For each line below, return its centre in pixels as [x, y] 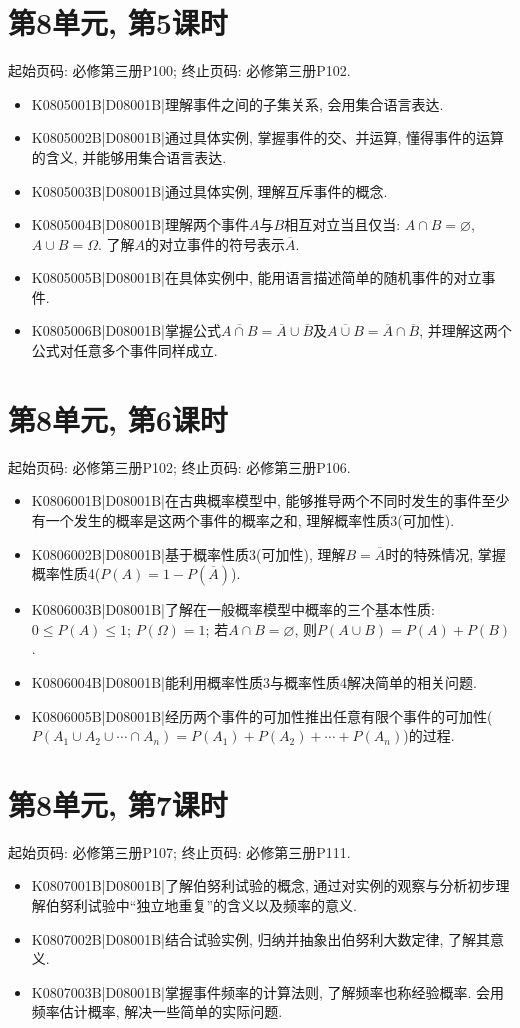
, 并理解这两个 [465, 330]
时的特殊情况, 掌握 [445, 553]
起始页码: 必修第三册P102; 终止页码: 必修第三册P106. [179, 466]
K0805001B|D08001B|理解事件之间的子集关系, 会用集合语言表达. [237, 103]
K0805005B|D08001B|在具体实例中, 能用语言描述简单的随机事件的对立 [256, 277]
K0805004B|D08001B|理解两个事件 [140, 224]
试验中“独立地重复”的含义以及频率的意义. [222, 905]
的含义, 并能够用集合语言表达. [129, 156]
